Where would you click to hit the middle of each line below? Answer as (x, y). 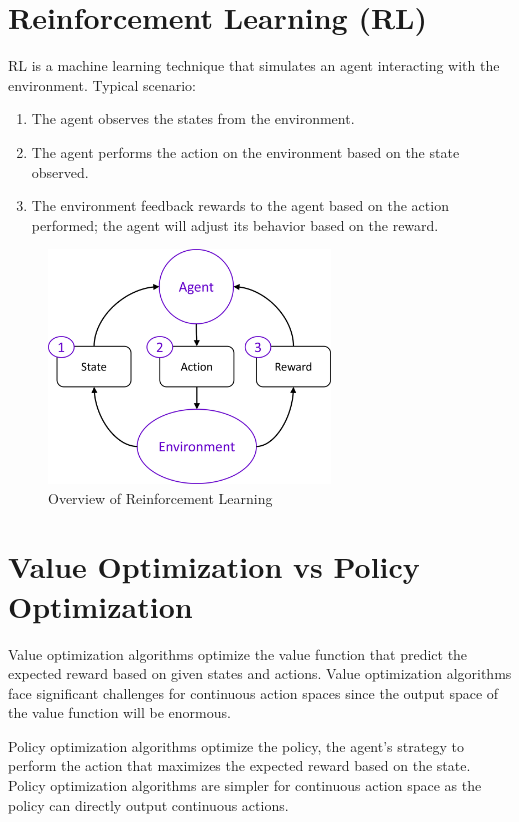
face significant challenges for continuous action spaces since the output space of (253, 692)
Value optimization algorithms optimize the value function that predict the (238, 653)
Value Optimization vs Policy (214, 566)
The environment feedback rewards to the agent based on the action (240, 205)
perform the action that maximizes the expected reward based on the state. (239, 765)
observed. (60, 171)
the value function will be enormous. (119, 712)
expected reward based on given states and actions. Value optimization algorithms (260, 673)
